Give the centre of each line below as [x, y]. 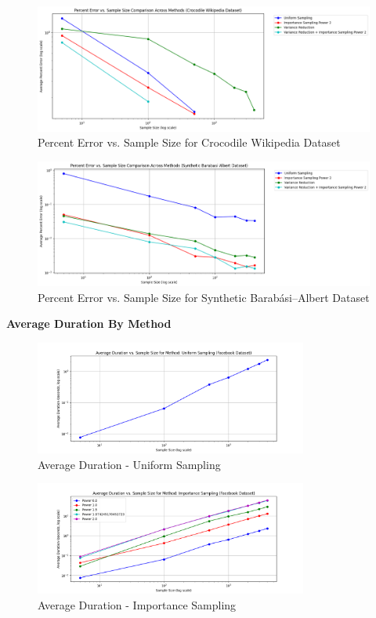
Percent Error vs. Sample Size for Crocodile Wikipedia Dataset [189, 142]
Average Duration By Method [89, 324]
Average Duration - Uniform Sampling [129, 464]
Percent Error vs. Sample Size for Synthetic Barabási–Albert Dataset [204, 297]
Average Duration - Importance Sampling [137, 604]
